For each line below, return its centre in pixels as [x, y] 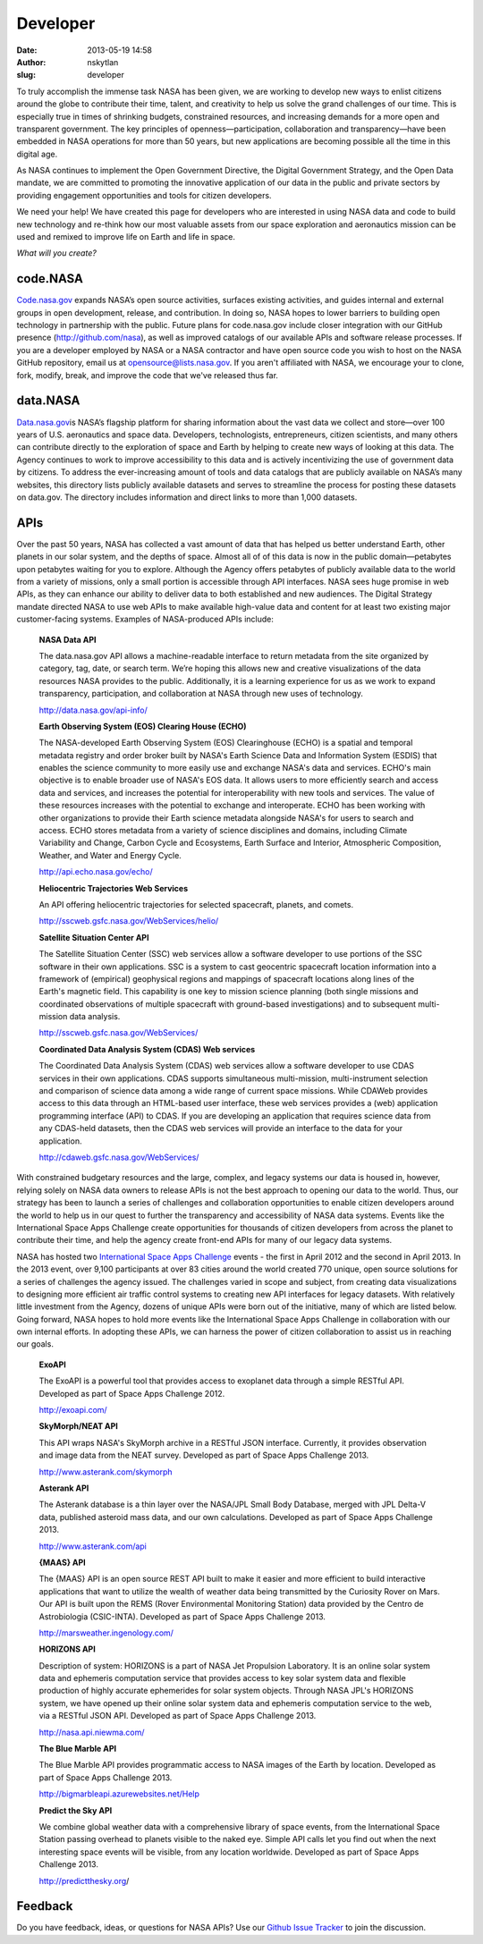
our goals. [35, 1344]
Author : [31, 62]
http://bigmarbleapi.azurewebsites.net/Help [119, 1794]
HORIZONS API [67, 1649]
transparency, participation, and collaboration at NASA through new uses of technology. [201, 694]
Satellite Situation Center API [94, 937]
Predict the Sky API [76, 1810]
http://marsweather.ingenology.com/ [106, 1633]
